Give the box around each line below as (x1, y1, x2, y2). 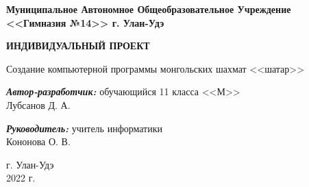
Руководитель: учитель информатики (6, 121, 163, 135)
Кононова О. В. (6, 134, 71, 149)
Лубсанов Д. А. (6, 97, 71, 112)
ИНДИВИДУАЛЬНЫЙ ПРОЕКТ (6, 38, 150, 53)
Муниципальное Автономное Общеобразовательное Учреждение (6, 2, 291, 16)
